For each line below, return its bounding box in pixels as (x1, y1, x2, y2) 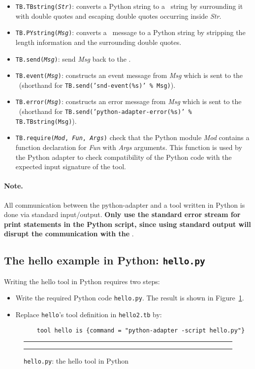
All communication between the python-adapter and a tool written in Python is (4, 199, 245, 210)
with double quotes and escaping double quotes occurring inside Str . (15, 10, 222, 21)
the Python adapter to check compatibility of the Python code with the (15, 151, 232, 162)
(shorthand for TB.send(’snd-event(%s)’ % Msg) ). (19, 79, 176, 90)
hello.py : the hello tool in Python (24, 356, 129, 366)
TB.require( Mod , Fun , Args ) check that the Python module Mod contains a (15, 132, 250, 143)
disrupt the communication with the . (4, 228, 134, 239)
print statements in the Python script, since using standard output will (4, 219, 251, 229)
